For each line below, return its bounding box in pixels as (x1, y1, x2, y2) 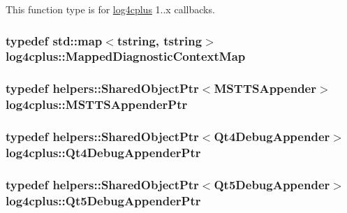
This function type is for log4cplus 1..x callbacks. (6, 2, 215, 16)
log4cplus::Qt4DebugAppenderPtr (6, 143, 201, 161)
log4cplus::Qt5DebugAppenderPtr (6, 191, 201, 209)
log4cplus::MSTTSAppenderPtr (6, 96, 188, 113)
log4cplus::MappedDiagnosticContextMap (6, 47, 246, 65)
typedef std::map (6, 31, 103, 49)
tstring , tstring (117, 31, 202, 49)
